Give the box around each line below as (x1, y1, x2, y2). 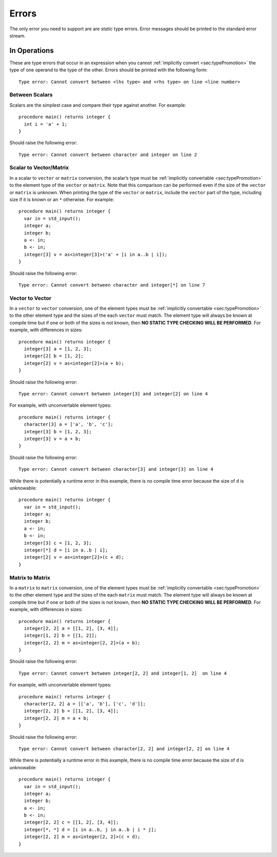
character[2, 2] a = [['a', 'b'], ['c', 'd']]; (24, 701, 146, 707)
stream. (9, 32, 26, 39)
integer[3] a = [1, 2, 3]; (24, 346, 92, 352)
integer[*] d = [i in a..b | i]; (24, 547, 108, 553)
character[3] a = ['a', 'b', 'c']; (24, 422, 114, 427)
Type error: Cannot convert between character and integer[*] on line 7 (18, 282, 205, 288)
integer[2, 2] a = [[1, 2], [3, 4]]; (24, 625, 119, 631)
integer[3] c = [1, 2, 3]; (24, 540, 92, 546)
